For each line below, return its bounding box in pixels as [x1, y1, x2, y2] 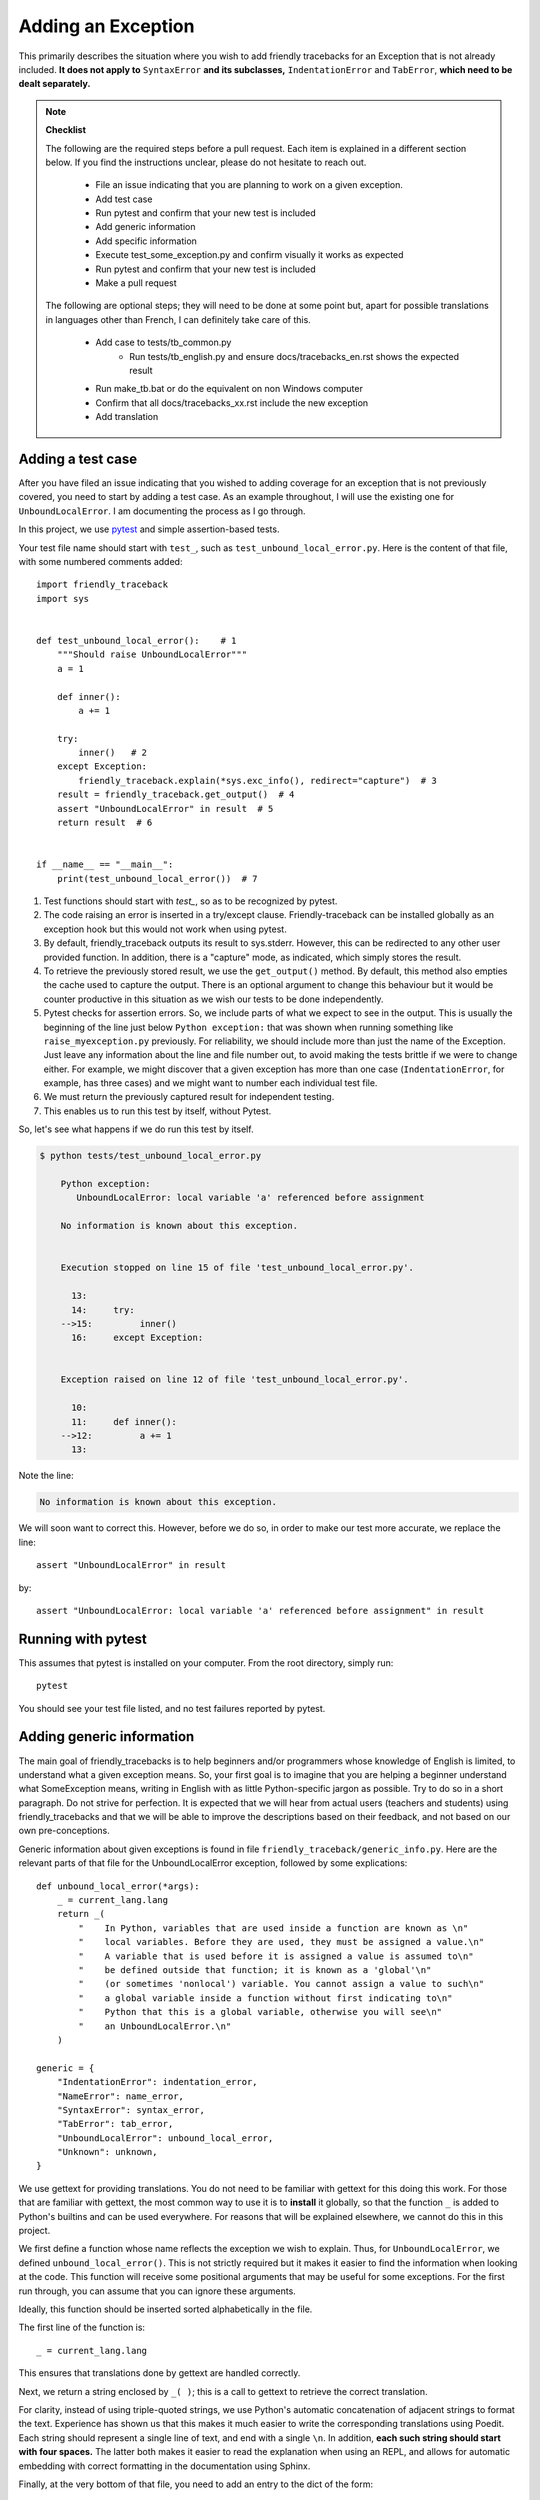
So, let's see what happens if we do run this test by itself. [18, 1123, 254, 1135]
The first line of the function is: [18, 2321, 145, 2334]
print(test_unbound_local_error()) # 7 [56, 873, 259, 884]
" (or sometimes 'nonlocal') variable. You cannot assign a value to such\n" [78, 1978, 485, 1990]
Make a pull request [95, 277, 177, 289]
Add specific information [95, 235, 197, 247]
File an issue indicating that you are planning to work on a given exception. [95, 179, 404, 191]
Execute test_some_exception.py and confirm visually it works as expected [95, 249, 404, 261]
